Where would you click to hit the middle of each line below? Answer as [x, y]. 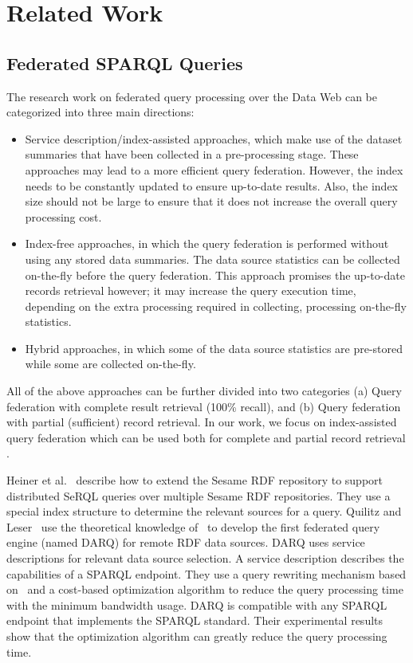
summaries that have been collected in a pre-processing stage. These [192, 154]
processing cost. [63, 216]
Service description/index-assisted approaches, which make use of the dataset [214, 138]
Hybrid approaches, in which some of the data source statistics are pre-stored [214, 348]
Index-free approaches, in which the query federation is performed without [207, 243]
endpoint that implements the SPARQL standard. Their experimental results [195, 620]
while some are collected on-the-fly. [110, 364]
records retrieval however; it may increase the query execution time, [191, 290]
